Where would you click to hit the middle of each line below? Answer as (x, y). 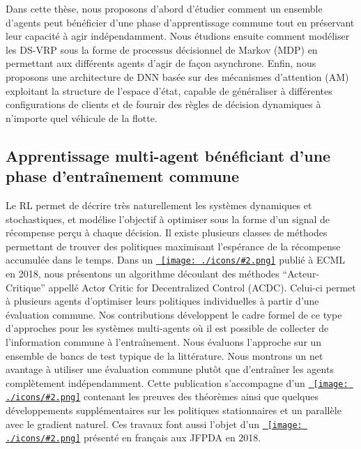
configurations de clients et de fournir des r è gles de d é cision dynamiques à (163, 104)
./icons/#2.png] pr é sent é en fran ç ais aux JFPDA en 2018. (133, 437)
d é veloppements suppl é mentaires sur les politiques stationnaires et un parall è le (174, 410)
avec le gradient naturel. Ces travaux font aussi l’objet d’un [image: (154, 424)
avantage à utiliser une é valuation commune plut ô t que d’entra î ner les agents (170, 369)
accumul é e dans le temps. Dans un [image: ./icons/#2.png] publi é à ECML (176, 260)
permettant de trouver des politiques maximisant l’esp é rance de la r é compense (173, 246)
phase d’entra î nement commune (123, 176)
